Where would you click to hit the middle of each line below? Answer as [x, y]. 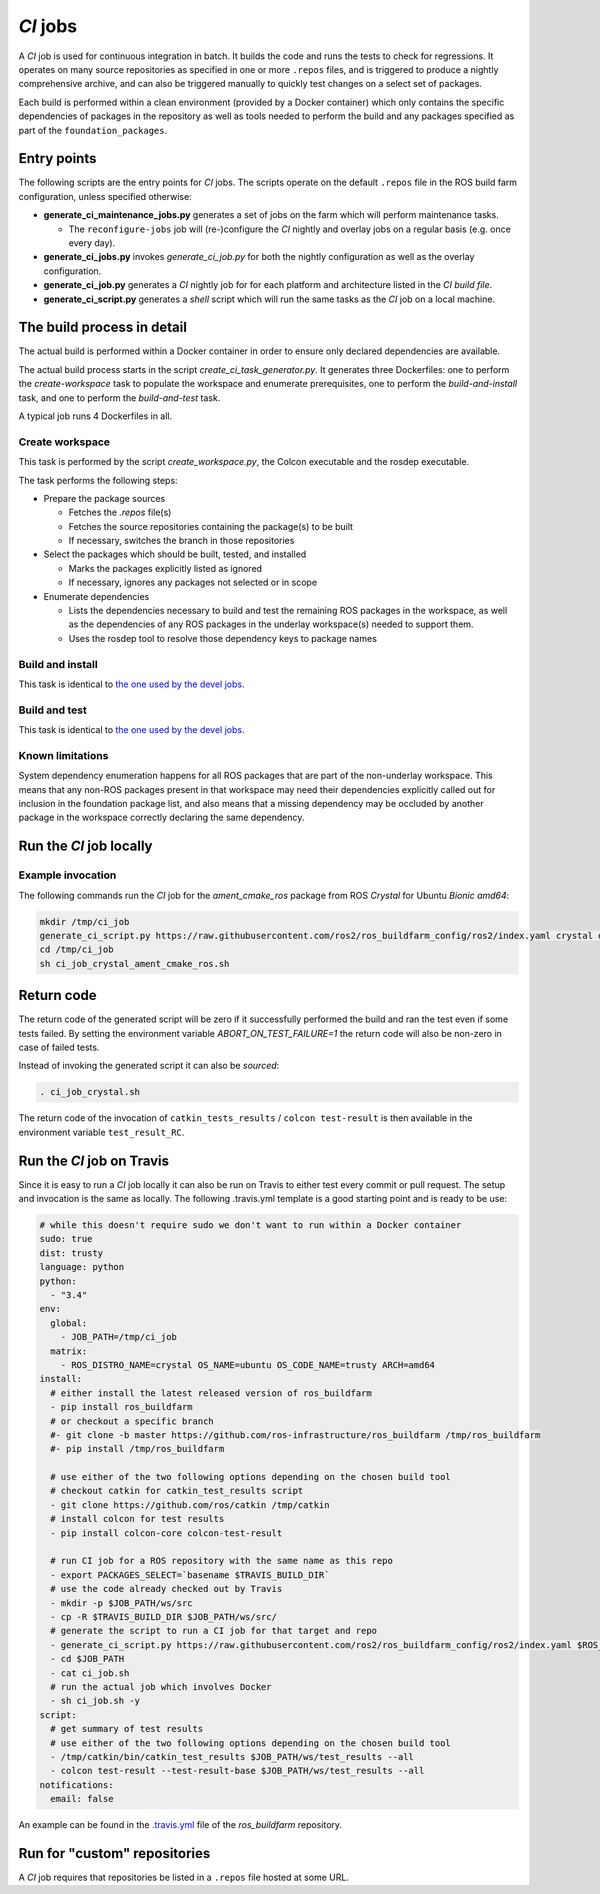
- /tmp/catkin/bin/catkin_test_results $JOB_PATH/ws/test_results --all [232, 1756]
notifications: [76, 1784]
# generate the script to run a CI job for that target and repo [214, 1631]
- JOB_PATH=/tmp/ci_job [118, 1337]
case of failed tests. [59, 1047]
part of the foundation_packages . [93, 130]
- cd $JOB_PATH [87, 1659]
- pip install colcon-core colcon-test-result [166, 1533]
